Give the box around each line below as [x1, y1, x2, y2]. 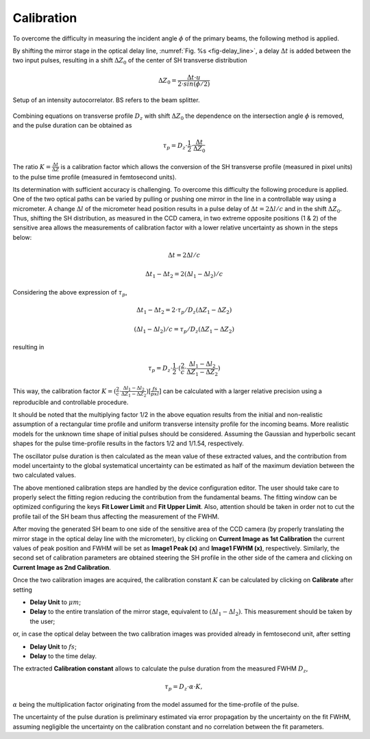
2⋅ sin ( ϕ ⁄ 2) [177, 79, 210, 88]
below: [12, 233, 32, 241]
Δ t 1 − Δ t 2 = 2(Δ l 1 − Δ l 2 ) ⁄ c [145, 271, 223, 280]
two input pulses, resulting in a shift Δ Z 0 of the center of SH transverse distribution [12, 56, 247, 66]
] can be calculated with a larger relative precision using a [158, 387, 322, 395]
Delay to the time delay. [29, 651, 97, 660]
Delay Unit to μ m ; [29, 598, 82, 606]
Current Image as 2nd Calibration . [12, 563, 111, 571]
